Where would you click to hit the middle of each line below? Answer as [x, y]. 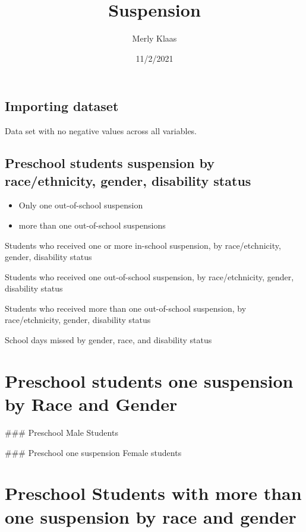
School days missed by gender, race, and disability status [108, 340]
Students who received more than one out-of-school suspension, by [126, 308]
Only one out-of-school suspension [81, 205]
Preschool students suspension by [110, 163]
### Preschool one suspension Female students [93, 452]
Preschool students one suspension [149, 380]
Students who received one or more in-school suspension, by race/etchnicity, [143, 245]
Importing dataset [62, 106]
